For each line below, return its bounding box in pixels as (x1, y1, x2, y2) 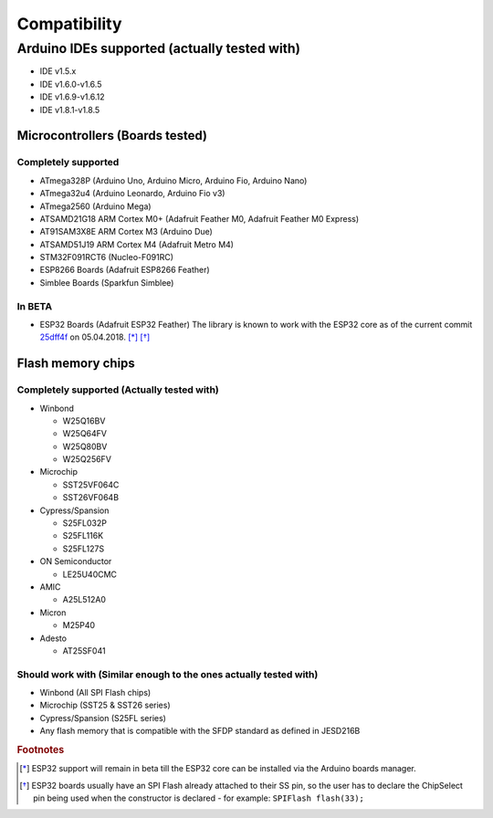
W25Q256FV (62, 454, 111, 465)
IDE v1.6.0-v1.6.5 (39, 79, 102, 89)
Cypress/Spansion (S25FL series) (39, 712, 166, 723)
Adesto (39, 633, 68, 644)
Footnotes (16, 744, 65, 757)
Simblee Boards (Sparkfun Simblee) (39, 277, 174, 288)
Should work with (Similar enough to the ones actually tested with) (16, 667, 319, 680)
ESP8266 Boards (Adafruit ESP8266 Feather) (39, 265, 210, 276)
